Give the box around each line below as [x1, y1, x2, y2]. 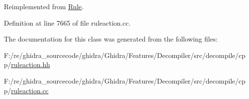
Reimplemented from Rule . [4, 1, 84, 11]
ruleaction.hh [11, 59, 50, 70]
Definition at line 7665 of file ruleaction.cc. [4, 17, 131, 28]
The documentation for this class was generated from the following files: [4, 34, 218, 44]
